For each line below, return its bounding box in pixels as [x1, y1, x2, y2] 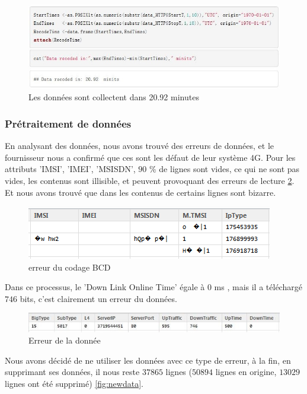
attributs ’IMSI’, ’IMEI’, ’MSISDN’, [5, 163, 136, 175]
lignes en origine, [215, 366, 277, 378]
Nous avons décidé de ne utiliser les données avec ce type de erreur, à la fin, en [5, 354, 291, 366]
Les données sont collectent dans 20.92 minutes [28, 91, 199, 103]
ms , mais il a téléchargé [214, 281, 302, 293]
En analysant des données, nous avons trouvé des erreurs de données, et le [5, 139, 274, 152]
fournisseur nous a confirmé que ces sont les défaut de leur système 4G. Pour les [5, 151, 296, 163]
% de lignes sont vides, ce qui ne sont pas [149, 163, 300, 175]
